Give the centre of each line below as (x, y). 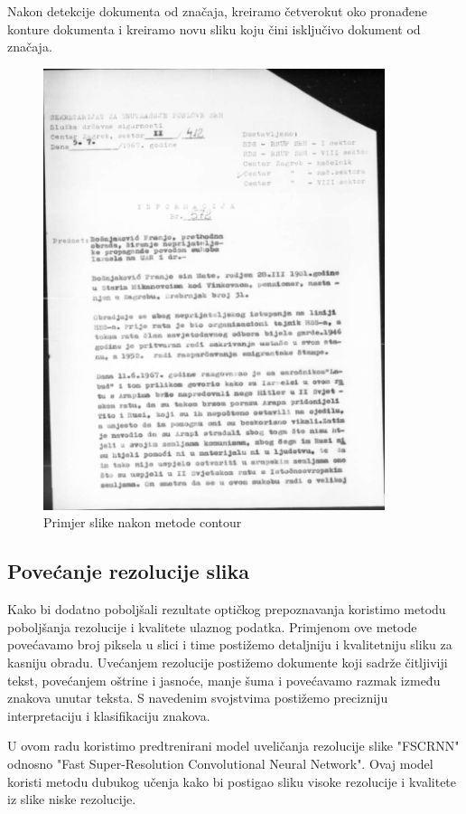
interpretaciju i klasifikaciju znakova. (109, 715)
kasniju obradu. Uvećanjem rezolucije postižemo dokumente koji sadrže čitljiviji (228, 662)
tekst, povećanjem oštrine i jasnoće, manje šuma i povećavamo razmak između (224, 680)
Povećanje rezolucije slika (129, 571)
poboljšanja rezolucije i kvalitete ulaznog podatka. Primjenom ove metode (212, 626)
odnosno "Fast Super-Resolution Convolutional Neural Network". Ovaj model (220, 763)
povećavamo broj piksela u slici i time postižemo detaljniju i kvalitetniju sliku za (230, 644)
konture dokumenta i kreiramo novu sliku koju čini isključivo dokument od (214, 28)
